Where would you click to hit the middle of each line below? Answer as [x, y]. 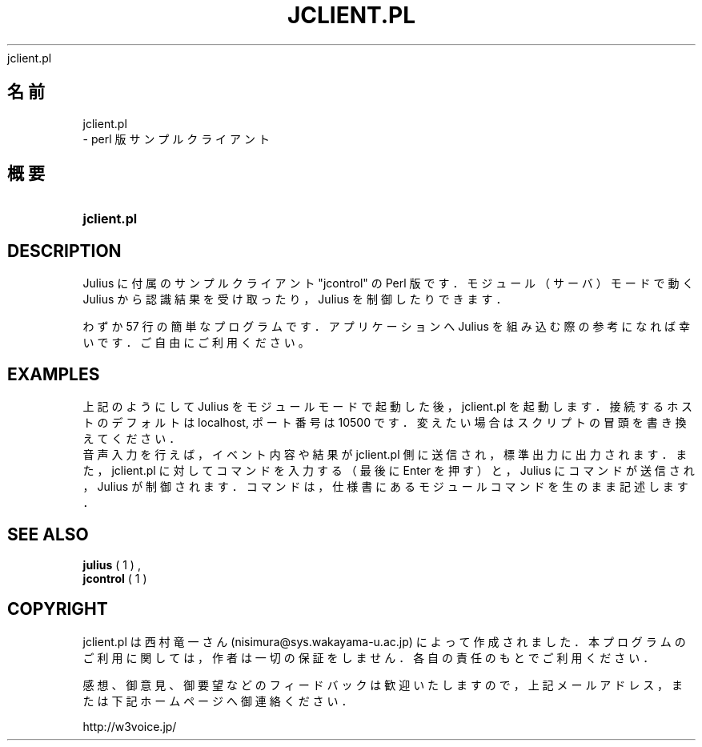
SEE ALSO [48, 534]
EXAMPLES [54, 374]
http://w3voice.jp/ [130, 726]
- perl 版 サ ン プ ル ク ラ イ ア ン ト [176, 139]
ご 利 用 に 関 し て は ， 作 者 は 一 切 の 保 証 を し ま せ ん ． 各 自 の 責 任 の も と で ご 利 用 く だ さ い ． [369, 657]
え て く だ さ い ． [132, 439]
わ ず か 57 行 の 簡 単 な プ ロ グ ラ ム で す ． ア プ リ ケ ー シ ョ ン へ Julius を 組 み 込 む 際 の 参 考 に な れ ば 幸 [387, 327]
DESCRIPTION [64, 251]
